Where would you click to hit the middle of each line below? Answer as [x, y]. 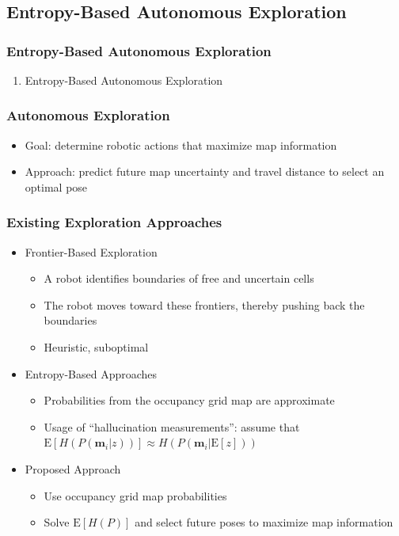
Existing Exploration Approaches [114, 222]
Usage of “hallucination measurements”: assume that [172, 426]
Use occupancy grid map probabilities [135, 495]
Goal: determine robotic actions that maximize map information [181, 144]
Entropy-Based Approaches [91, 373]
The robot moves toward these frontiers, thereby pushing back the [204, 304]
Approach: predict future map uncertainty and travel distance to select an [205, 171]
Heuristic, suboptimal [96, 346]
